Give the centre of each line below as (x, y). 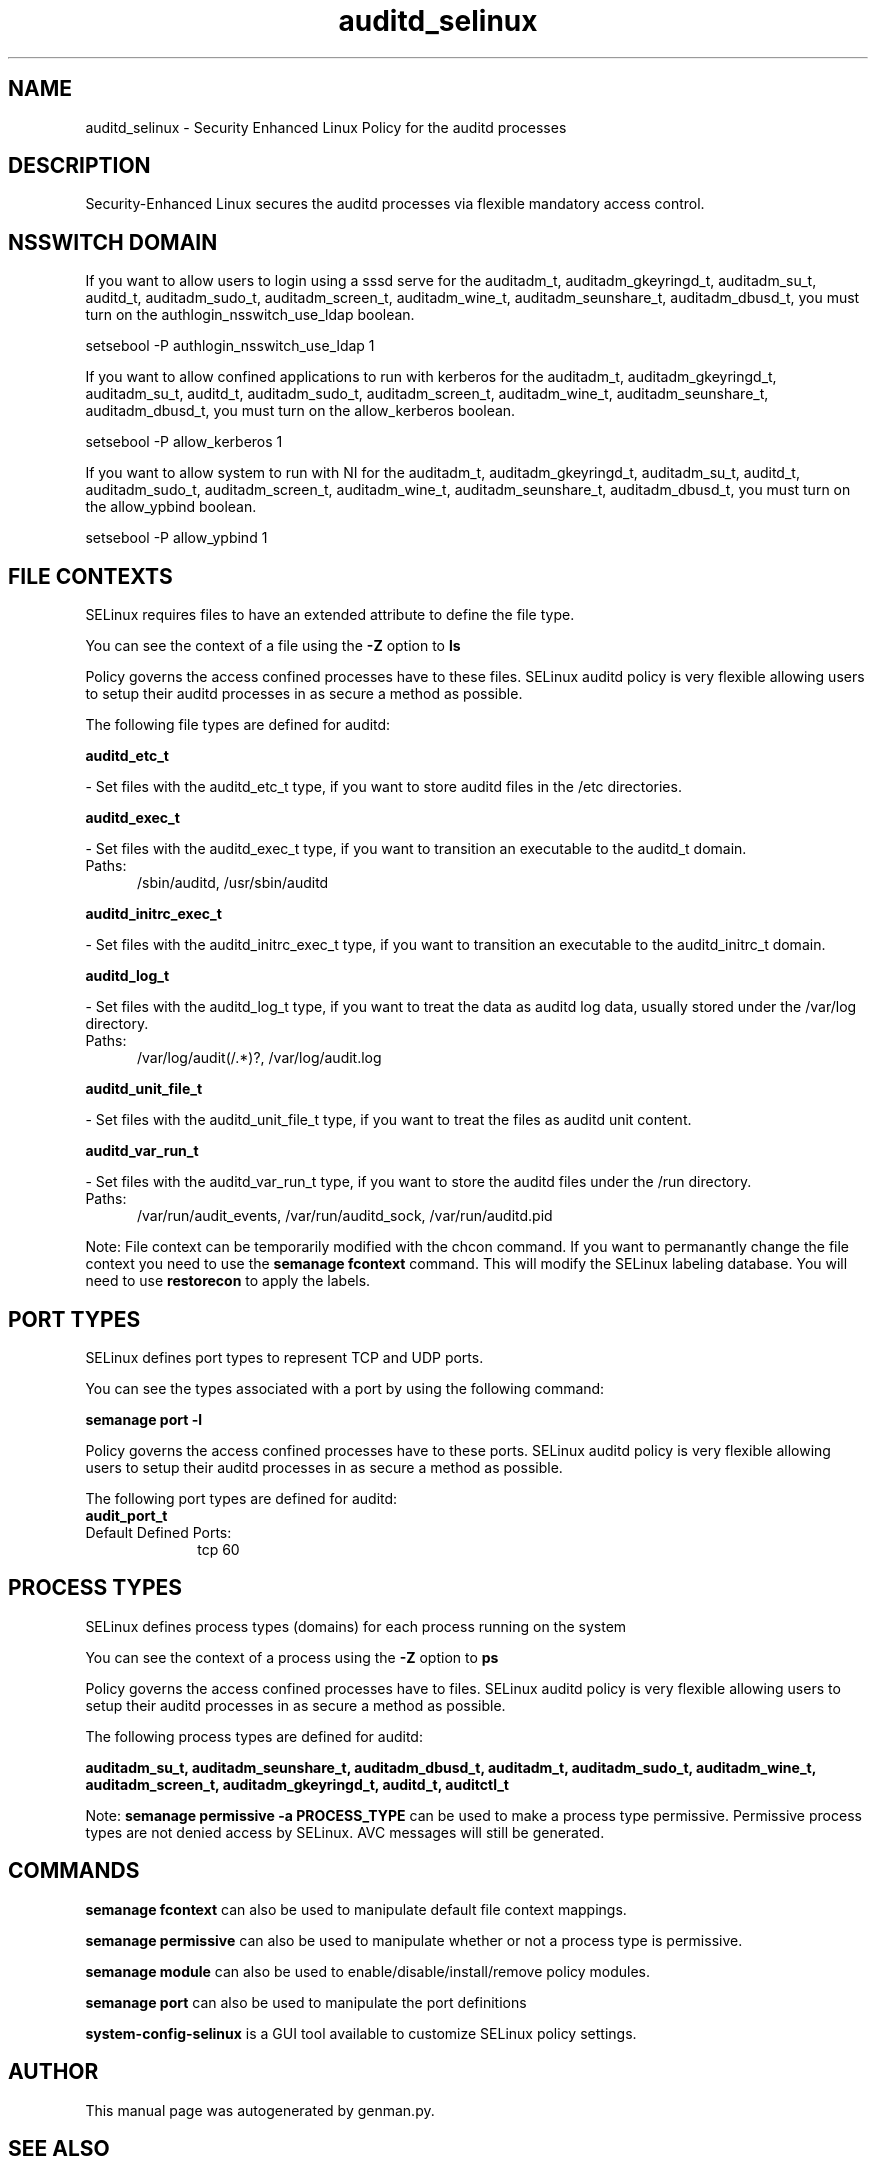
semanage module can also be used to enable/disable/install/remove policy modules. (368, 1971)
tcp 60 (218, 1549)
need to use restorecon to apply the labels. (228, 1281)
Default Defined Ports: (158, 1532)
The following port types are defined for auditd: (241, 1498)
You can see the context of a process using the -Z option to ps (292, 1657)
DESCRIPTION (79, 166)
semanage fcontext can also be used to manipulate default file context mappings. (356, 1909)
